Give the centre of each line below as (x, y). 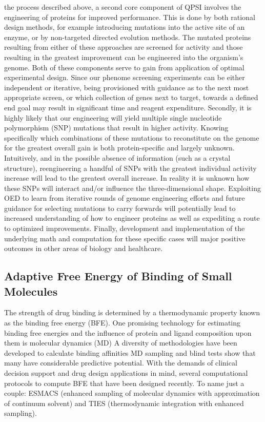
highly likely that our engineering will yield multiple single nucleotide (113, 117)
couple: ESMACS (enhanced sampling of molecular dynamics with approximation (132, 393)
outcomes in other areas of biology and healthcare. (84, 248)
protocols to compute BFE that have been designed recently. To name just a (124, 383)
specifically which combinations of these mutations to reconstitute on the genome (132, 137)
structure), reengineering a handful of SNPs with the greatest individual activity (130, 168)
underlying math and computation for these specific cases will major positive (125, 238)
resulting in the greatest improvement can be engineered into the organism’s (124, 57)
